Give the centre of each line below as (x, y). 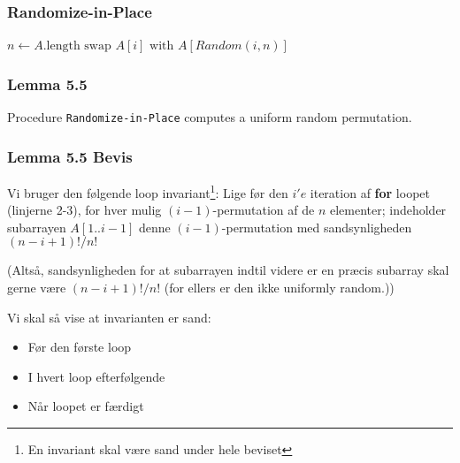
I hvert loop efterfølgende (96, 376)
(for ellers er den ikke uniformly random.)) (279, 287)
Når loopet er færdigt (86, 406)
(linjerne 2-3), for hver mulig (84, 210)
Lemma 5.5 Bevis (70, 156)
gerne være (37, 287)
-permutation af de (264, 210)
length (63, 46)
